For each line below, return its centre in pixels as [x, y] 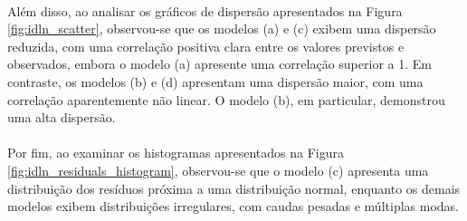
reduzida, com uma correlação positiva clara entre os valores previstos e [206, 46]
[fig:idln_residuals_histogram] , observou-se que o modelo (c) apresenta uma [218, 170]
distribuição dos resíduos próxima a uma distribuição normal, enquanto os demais [234, 188]
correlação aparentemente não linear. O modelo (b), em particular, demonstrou [226, 99]
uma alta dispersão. [62, 117]
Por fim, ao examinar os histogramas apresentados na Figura [176, 153]
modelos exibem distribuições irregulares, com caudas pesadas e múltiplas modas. [233, 206]
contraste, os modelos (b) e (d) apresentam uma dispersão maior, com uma [215, 81]
